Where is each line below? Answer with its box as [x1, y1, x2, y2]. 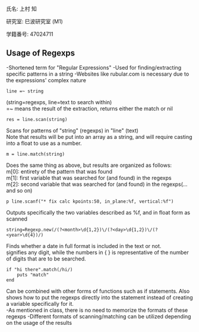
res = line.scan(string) [6, 116, 68, 122]
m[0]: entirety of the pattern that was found [6, 167, 113, 175]
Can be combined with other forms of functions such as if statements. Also [6, 287, 190, 294]
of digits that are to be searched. [6, 255, 86, 262]
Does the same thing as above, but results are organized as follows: [6, 162, 172, 169]
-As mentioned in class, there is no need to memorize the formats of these [6, 306, 188, 314]
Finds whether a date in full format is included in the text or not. [6, 242, 162, 249]
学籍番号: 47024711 [6, 30, 53, 38]
